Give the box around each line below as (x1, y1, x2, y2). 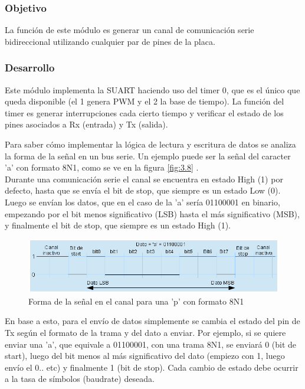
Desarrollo (5, 60, 55, 75)
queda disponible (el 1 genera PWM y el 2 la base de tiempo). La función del (5, 95, 284, 107)
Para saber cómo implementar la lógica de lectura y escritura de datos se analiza (5, 138, 296, 150)
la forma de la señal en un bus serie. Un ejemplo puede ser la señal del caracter (5, 149, 291, 162)
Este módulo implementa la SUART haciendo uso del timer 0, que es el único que (5, 83, 300, 96)
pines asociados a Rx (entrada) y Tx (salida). (5, 118, 168, 130)
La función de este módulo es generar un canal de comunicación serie (5, 24, 254, 36)
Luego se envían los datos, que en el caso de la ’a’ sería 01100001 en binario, (5, 195, 280, 208)
